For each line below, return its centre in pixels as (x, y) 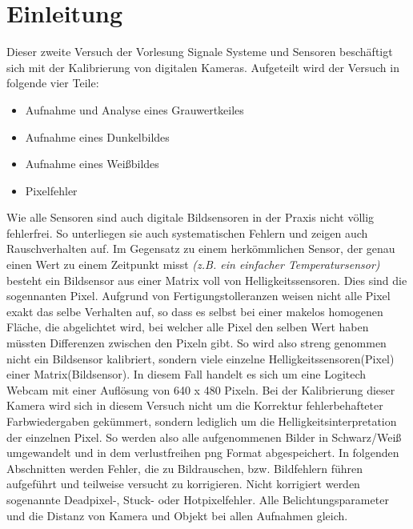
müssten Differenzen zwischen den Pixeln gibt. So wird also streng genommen (196, 343)
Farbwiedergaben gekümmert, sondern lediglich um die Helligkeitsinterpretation (202, 421)
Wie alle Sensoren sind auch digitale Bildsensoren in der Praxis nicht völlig (190, 217)
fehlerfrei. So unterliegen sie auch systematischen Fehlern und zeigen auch (187, 232)
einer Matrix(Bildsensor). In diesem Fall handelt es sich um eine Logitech (186, 374)
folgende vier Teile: (53, 83)
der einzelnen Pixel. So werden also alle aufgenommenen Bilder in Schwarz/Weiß (204, 437)
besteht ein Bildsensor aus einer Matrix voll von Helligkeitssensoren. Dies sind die (207, 280)
